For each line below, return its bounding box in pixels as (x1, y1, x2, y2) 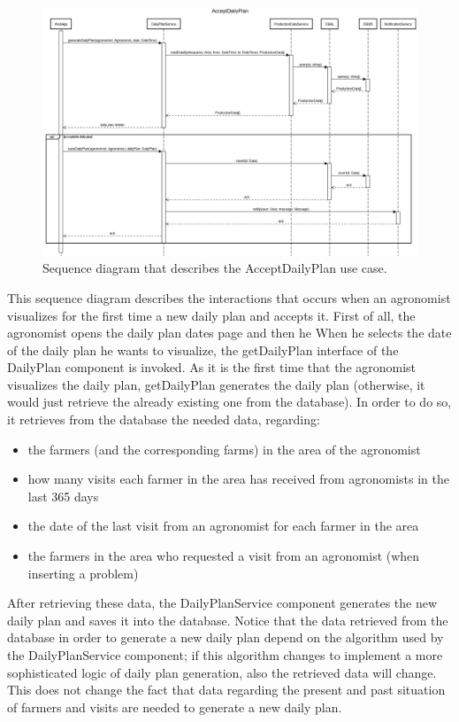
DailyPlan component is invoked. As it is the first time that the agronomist (7, 358, 417, 377)
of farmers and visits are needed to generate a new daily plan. (7, 697, 342, 716)
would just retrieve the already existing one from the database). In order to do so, (7, 392, 452, 411)
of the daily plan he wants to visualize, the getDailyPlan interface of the (7, 340, 399, 359)
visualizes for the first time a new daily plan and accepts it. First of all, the (7, 306, 416, 324)
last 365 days (27, 486, 99, 505)
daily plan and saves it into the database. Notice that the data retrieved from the (7, 610, 448, 629)
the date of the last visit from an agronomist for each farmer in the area (27, 516, 419, 535)
